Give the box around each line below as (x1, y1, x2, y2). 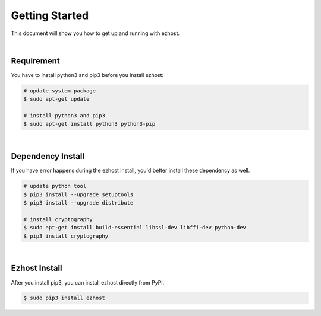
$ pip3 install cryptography (23, 232, 109, 240)
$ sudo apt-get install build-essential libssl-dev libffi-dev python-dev (23, 224, 247, 231)
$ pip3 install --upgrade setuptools (23, 191, 134, 198)
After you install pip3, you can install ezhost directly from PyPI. (11, 279, 165, 286)
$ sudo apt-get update (23, 95, 90, 103)
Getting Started (11, 9, 89, 22)
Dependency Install (11, 151, 85, 161)
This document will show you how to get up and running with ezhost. (11, 30, 180, 37)
